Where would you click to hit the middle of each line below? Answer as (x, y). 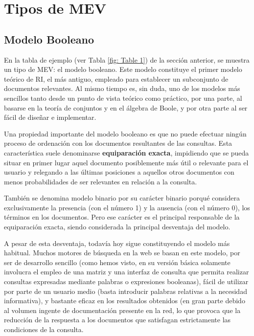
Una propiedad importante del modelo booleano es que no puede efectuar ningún (125, 133)
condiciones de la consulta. (44, 329)
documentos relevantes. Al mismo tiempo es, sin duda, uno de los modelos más (122, 88)
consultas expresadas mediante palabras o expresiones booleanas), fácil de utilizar (126, 281)
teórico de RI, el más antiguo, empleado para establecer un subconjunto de (116, 78)
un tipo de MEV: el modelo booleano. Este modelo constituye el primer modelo (123, 69)
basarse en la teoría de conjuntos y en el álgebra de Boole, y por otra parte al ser (126, 107)
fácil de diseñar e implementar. (50, 117)
